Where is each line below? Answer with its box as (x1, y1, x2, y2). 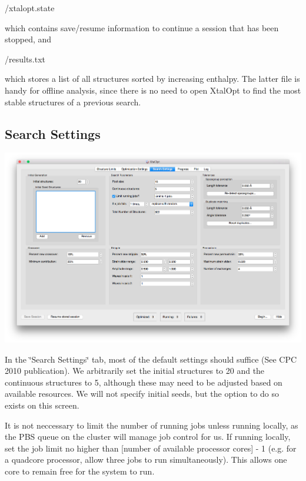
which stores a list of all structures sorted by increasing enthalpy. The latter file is (5, 72, 300, 85)
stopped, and (5, 33, 52, 45)
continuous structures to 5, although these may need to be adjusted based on (5, 376, 282, 388)
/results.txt (5, 52, 46, 65)
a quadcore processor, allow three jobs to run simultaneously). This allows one (5, 453, 287, 466)
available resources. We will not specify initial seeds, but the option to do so (5, 387, 280, 400)
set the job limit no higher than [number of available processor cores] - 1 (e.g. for (5, 442, 297, 454)
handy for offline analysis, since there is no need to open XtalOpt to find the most (5, 84, 301, 96)
